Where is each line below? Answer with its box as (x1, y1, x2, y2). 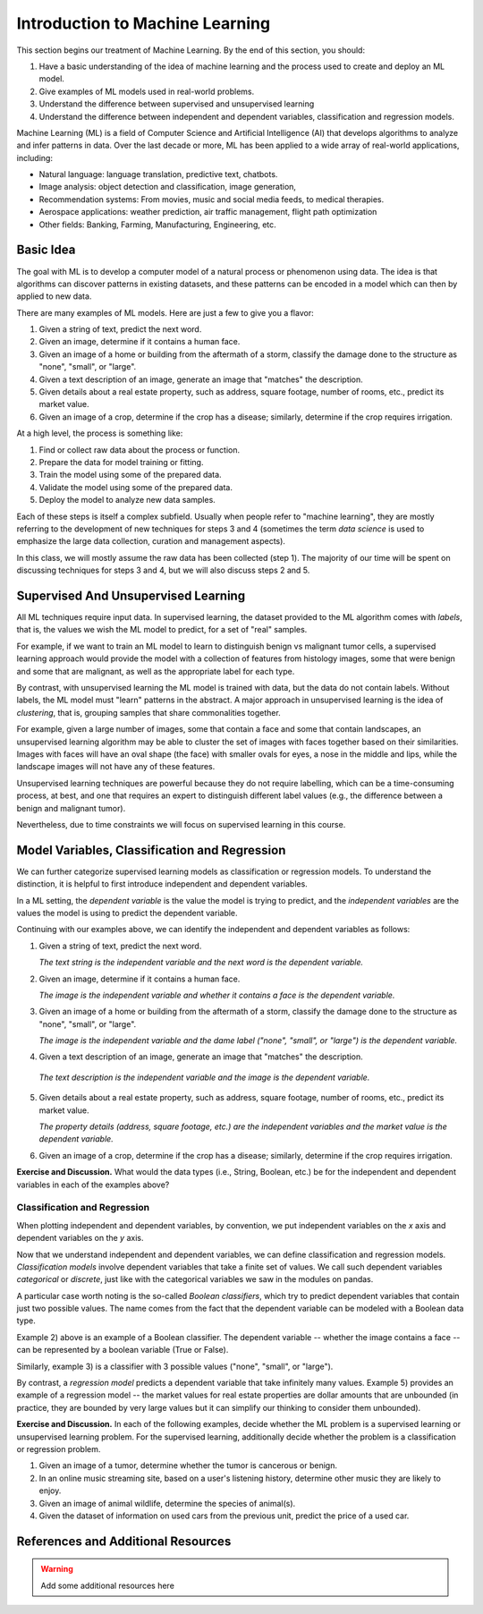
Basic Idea (16, 242, 76, 258)
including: (16, 152, 54, 163)
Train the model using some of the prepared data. (38, 470, 223, 480)
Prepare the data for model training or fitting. (38, 457, 204, 467)
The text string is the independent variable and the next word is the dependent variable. (38, 957, 364, 968)
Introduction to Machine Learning (16, 13, 271, 33)
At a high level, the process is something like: (16, 428, 183, 438)
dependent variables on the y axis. (16, 1233, 144, 1244)
